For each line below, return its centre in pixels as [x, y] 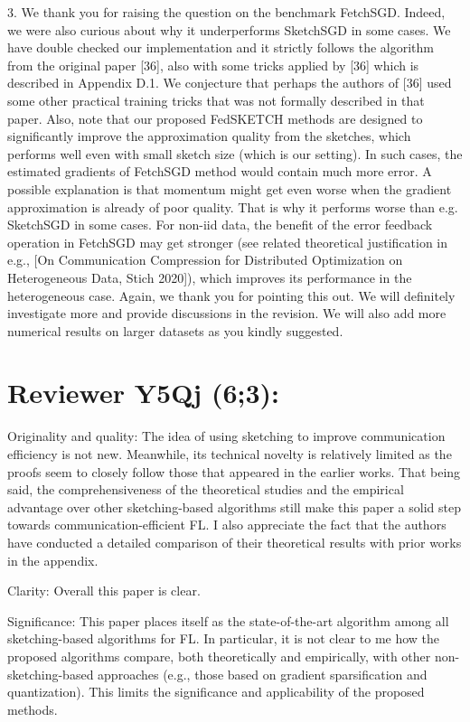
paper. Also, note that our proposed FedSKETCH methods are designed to [215, 118]
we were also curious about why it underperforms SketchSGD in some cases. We [229, 29]
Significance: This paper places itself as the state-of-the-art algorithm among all [228, 620]
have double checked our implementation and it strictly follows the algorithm [221, 47]
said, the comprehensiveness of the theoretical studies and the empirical [206, 489]
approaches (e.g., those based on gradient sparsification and [263, 674]
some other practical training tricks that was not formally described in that [216, 100]
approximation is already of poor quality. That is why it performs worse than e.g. [233, 206]
